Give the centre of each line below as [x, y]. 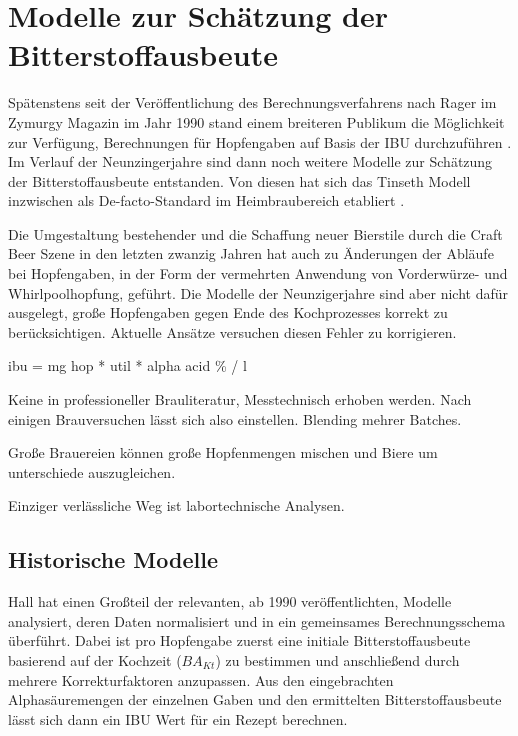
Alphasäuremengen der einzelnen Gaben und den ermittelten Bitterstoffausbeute [255, 699]
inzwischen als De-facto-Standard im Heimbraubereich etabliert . [206, 200]
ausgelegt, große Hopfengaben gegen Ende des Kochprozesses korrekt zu [228, 312]
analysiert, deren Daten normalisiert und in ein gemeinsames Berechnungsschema [257, 620]
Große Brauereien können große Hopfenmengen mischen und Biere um [223, 452]
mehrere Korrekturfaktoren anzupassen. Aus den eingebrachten [201, 679]
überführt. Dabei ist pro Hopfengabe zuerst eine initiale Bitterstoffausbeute [239, 640]
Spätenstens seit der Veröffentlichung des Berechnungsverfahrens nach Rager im [252, 102]
